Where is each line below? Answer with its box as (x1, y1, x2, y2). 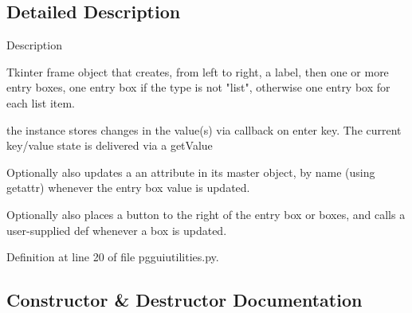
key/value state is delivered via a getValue (6, 137, 213, 154)
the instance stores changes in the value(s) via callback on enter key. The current (6, 121, 402, 138)
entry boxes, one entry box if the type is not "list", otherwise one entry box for (6, 79, 390, 96)
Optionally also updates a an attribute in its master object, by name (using (6, 163, 375, 180)
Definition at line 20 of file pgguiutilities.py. (6, 248, 219, 265)
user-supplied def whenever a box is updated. (6, 221, 227, 238)
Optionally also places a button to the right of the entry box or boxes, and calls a (6, 205, 406, 222)
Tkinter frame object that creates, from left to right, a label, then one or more (6, 63, 389, 80)
